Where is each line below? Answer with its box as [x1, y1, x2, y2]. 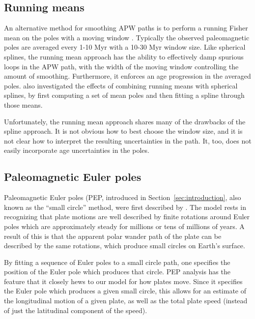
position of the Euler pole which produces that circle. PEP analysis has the [4, 266, 230, 277]
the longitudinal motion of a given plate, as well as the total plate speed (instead [4, 295, 248, 306]
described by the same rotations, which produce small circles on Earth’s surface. [4, 240, 245, 251]
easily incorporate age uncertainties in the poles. [4, 145, 149, 155]
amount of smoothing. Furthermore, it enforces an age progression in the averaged [4, 71, 251, 81]
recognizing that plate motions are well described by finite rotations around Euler [4, 211, 250, 222]
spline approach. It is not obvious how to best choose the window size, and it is [4, 126, 243, 136]
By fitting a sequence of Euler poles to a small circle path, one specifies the [4, 257, 230, 267]
